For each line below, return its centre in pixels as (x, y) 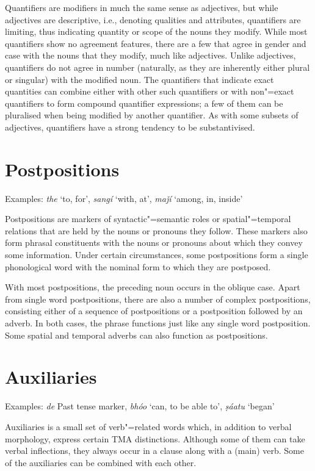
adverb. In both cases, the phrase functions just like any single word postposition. (158, 323)
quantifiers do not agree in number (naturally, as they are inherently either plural (157, 67)
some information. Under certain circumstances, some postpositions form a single (157, 255)
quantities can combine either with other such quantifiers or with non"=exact (150, 91)
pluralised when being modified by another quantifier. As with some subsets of (152, 115)
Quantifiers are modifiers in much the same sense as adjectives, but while (142, 7)
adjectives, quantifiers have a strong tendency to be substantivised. (130, 127)
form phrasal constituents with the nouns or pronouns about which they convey (154, 243)
